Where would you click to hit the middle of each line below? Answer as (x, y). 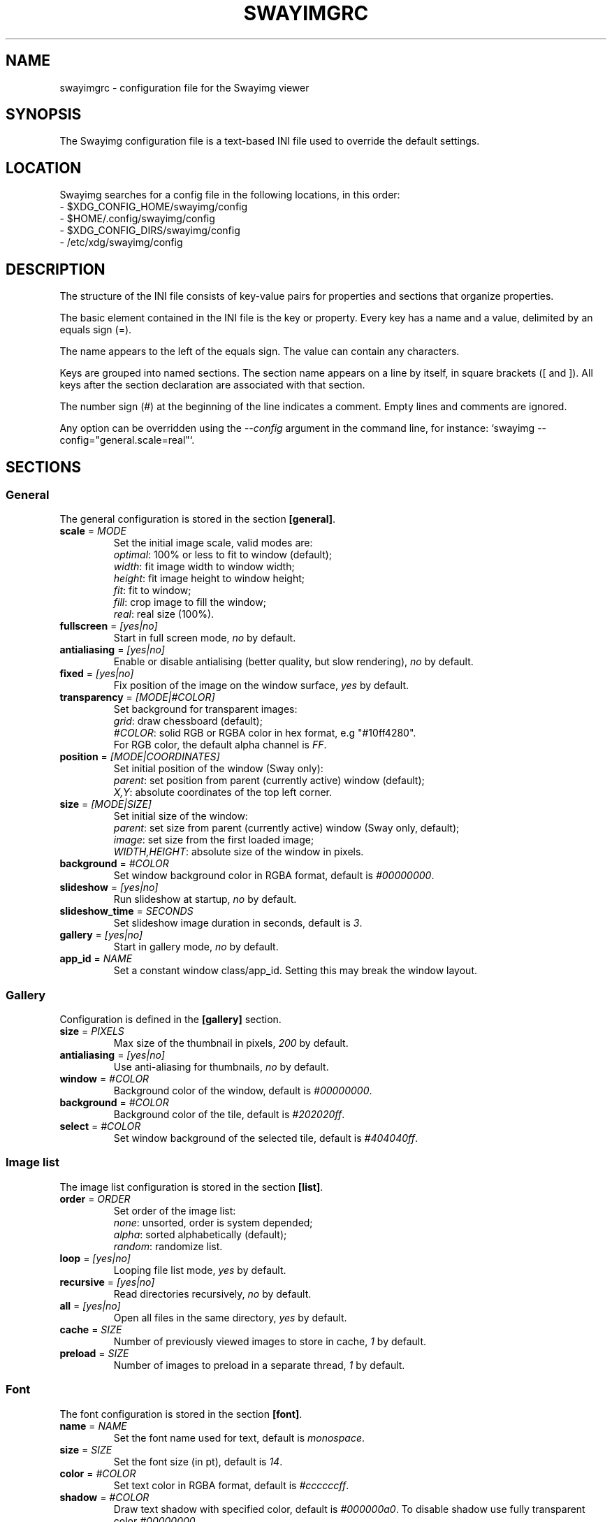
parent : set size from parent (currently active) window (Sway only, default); (286, 828)
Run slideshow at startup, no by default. (205, 899)
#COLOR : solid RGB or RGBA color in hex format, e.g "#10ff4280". (265, 733)
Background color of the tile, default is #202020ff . (229, 1115)
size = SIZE (86, 1449)
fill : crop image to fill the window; (190, 602)
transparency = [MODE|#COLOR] (137, 697)
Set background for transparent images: (205, 709)
